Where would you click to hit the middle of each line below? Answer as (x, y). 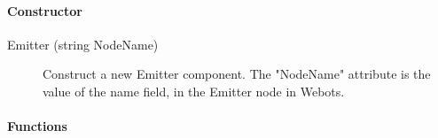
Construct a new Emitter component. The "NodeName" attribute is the (237, 74)
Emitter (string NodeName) (83, 44)
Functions (37, 126)
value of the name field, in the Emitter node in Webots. (194, 91)
